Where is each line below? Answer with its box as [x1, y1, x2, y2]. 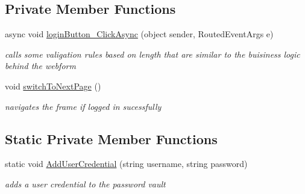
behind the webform [5, 59, 76, 72]
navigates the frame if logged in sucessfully [5, 100, 162, 112]
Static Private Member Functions [5, 129, 218, 148]
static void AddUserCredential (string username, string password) [5, 157, 248, 170]
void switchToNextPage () [5, 79, 101, 92]
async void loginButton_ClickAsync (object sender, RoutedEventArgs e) [5, 28, 274, 40]
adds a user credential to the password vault [5, 177, 166, 190]
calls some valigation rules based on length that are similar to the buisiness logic [5, 47, 300, 60]
